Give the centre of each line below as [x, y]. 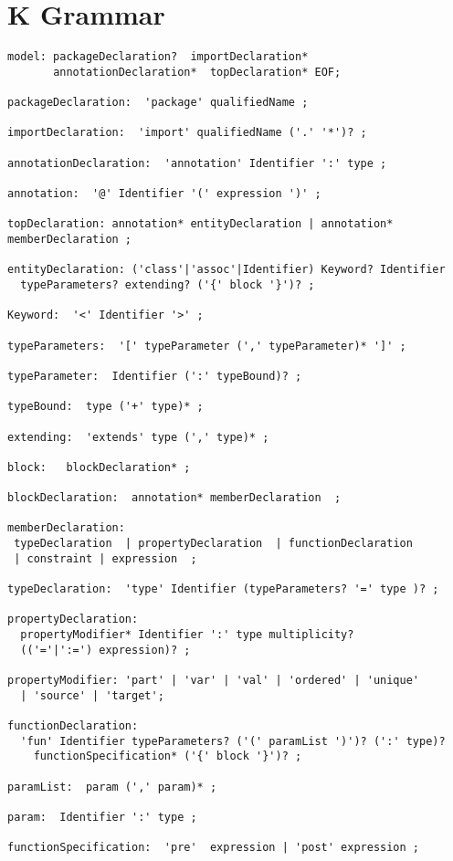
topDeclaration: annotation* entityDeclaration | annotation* [200, 224]
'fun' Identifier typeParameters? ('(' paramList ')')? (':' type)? [233, 741]
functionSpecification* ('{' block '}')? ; [168, 756]
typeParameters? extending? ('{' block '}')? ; [168, 284]
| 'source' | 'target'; [92, 695]
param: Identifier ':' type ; [102, 817]
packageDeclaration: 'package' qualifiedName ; [158, 103]
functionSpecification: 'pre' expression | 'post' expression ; [214, 848]
